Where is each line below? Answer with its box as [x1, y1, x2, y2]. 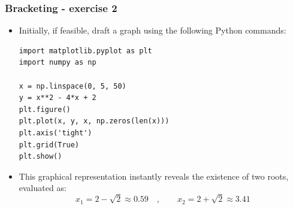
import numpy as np [19, 58, 96, 67]
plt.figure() [19, 105, 71, 114]
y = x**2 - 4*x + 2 [19, 93, 96, 102]
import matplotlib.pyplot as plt [19, 46, 152, 55]
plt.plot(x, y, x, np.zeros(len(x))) [19, 117, 170, 126]
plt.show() [19, 152, 62, 161]
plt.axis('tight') [19, 128, 92, 137]
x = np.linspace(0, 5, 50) [19, 81, 126, 90]
